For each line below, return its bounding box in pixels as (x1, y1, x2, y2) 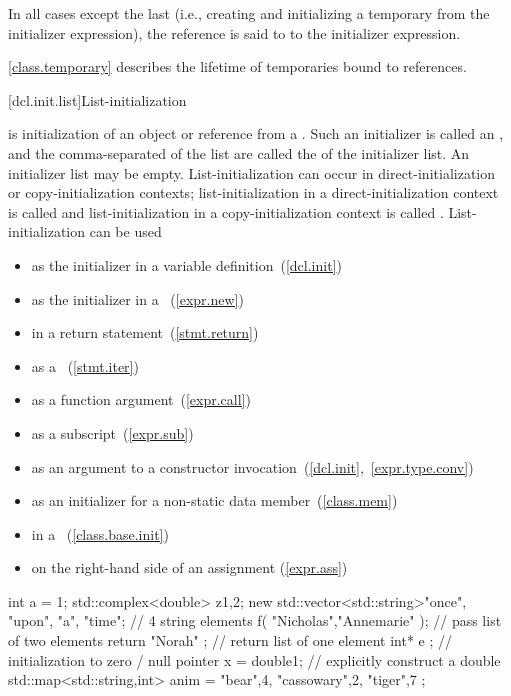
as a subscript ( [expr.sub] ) (31, 422, 194, 443)
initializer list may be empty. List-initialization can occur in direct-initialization (8, 162, 496, 183)
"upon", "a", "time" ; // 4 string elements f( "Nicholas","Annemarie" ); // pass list (8, 610, 502, 631)
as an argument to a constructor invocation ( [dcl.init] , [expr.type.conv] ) (31, 456, 474, 477)
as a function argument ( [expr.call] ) (31, 389, 251, 410)
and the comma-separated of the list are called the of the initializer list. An (8, 142, 470, 163)
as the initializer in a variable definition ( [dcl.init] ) (31, 254, 342, 275)
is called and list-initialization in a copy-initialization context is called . (8, 201, 444, 222)
